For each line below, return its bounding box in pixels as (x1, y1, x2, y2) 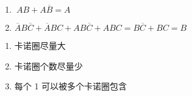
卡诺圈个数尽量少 (14, 59, 83, 72)
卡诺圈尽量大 (14, 39, 66, 51)
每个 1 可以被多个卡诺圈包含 (14, 80, 127, 92)
